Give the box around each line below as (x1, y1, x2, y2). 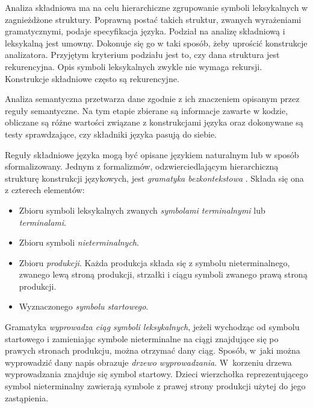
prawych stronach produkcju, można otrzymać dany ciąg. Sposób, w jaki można (5, 344, 300, 357)
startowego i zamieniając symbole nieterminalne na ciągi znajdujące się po (5, 332, 279, 345)
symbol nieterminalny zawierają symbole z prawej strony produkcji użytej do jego (5, 380, 306, 392)
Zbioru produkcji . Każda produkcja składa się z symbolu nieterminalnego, (19, 256, 290, 269)
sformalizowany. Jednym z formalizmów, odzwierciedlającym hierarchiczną (5, 160, 279, 173)
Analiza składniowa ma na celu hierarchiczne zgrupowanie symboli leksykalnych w (5, 1, 308, 13)
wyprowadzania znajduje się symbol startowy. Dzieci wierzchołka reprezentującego (5, 368, 308, 380)
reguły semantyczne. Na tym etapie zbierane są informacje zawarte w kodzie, (5, 104, 288, 116)
